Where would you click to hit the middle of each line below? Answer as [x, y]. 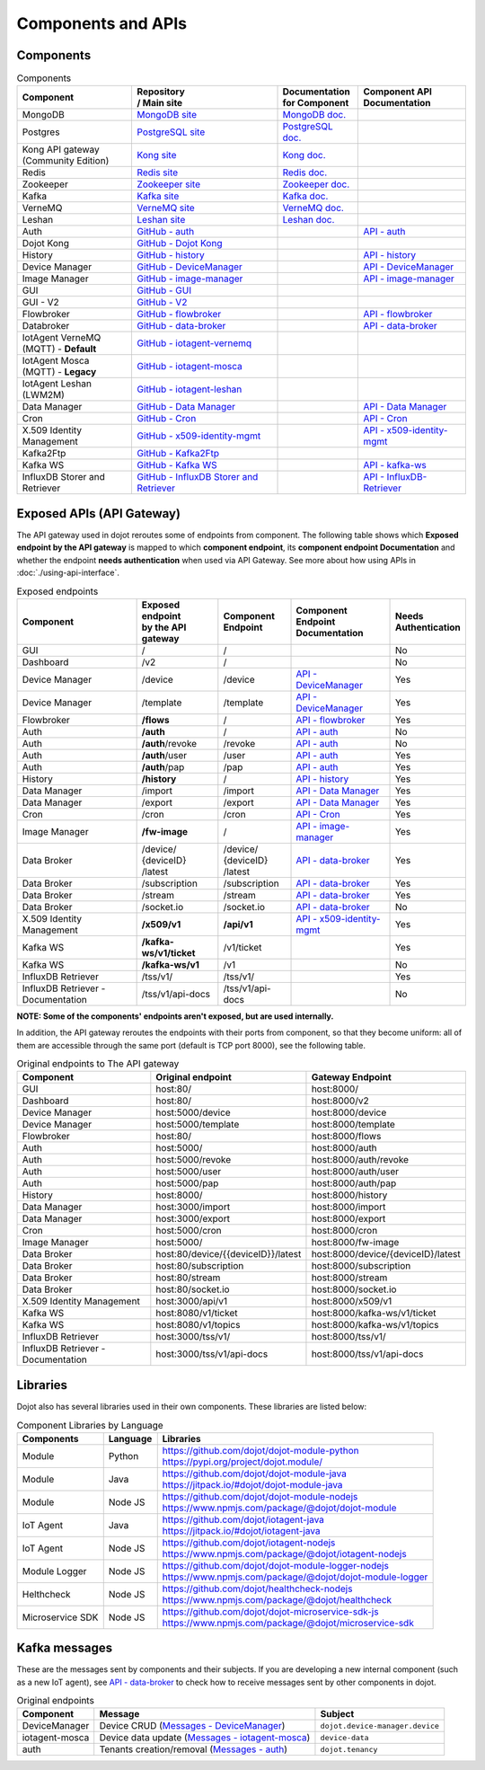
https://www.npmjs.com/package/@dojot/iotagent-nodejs [285, 1553]
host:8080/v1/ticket [197, 1314]
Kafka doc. [305, 196]
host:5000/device [193, 1112]
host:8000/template [353, 1125]
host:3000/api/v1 [192, 1301]
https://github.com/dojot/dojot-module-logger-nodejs [276, 1565]
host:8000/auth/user [355, 1172]
